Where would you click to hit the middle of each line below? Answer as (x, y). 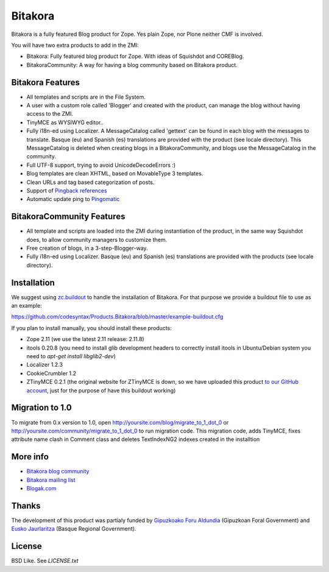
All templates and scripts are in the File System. (86, 97)
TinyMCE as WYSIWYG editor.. (65, 122)
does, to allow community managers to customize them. (97, 239)
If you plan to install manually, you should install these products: (91, 328)
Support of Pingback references (67, 190)
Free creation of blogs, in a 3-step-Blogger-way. (87, 248)
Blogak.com (41, 488)
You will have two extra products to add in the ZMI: (75, 45)
